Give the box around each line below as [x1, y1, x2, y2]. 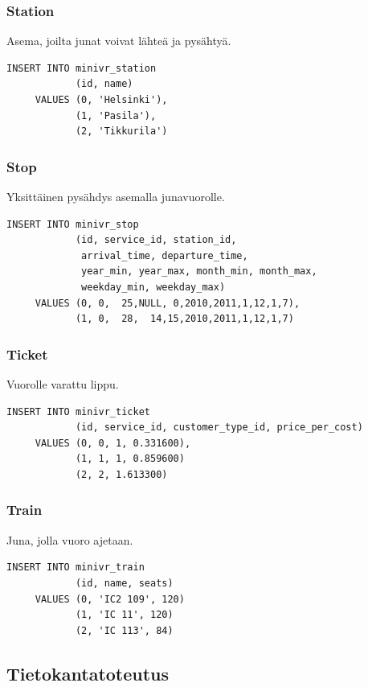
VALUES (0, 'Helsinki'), [35, 94, 168, 105]
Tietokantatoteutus [6, 660, 170, 685]
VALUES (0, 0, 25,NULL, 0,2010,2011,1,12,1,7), [35, 297, 301, 309]
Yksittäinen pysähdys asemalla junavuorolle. [6, 188, 225, 204]
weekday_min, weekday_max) [81, 281, 226, 293]
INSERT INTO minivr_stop [6, 218, 139, 230]
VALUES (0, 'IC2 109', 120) [35, 593, 185, 605]
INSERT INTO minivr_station [6, 62, 157, 74]
